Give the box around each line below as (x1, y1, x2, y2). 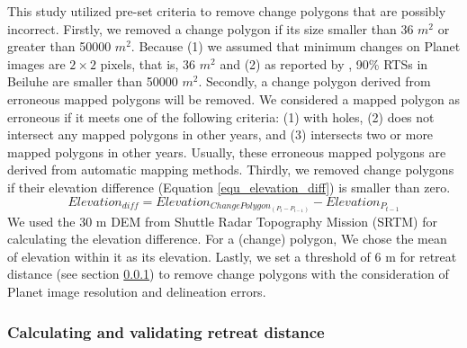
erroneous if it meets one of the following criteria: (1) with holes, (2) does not (7, 107, 435, 126)
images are (7, 54, 66, 73)
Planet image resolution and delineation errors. (7, 282, 266, 301)
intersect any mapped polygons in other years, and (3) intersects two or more (7, 125, 434, 144)
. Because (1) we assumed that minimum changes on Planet (130, 37, 461, 56)
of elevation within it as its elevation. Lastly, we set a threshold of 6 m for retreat (7, 246, 457, 265)
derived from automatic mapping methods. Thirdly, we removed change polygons (7, 160, 454, 179)
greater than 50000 (7, 37, 112, 56)
